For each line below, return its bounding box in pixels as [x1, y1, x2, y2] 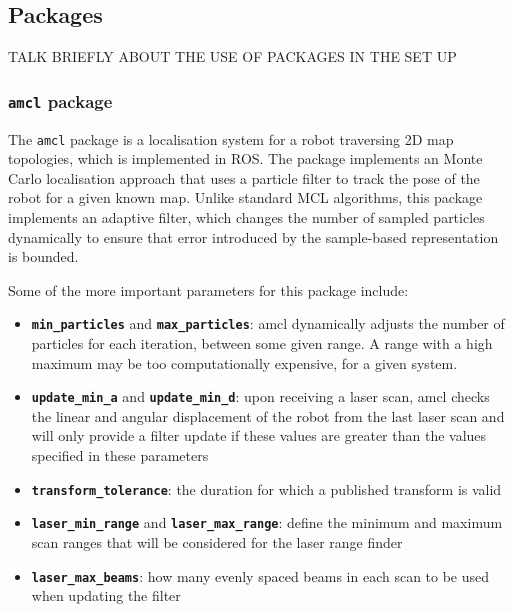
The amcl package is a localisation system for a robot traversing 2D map [8, 128, 454, 149]
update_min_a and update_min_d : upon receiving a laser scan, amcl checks [31, 386, 490, 407]
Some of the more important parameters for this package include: [8, 279, 409, 300]
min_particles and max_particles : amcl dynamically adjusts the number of [31, 313, 505, 334]
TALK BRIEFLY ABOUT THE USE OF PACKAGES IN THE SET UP [8, 46, 457, 67]
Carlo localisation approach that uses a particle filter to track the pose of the [8, 167, 480, 188]
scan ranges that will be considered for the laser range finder [31, 531, 403, 552]
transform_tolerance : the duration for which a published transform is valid [31, 478, 502, 499]
